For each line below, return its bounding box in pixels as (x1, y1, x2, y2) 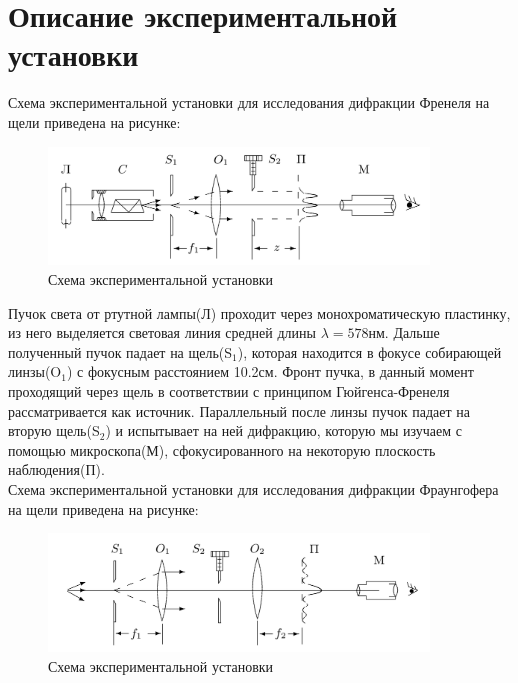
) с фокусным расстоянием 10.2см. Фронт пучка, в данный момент (66, 361, 474, 382)
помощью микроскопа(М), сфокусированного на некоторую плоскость (8, 439, 436, 460)
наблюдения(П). (8, 459, 105, 480)
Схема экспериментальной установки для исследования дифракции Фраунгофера (8, 478, 499, 499)
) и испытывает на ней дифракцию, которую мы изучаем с (105, 420, 463, 441)
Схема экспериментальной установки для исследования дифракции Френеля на (8, 92, 490, 113)
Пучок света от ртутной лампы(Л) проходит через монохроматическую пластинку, (8, 302, 511, 323)
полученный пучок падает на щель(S (8, 341, 233, 362)
